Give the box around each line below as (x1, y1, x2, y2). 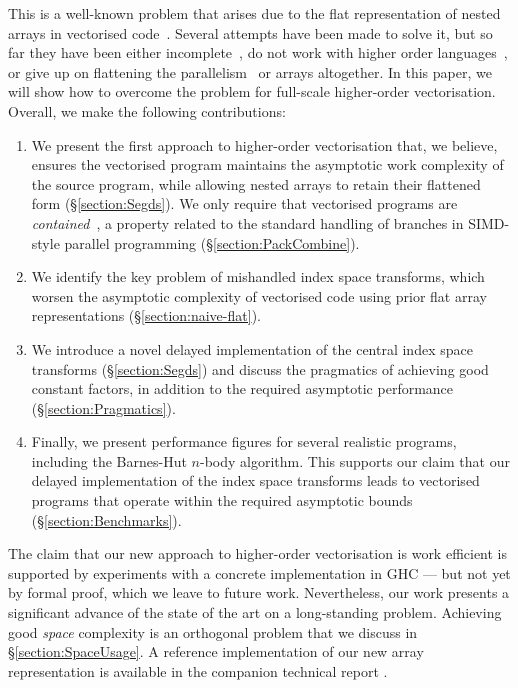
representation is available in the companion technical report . (8, 660, 388, 681)
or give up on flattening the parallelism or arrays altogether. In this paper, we (8, 61, 492, 82)
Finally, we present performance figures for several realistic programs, (31, 431, 457, 452)
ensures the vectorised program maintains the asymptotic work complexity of (31, 154, 504, 175)
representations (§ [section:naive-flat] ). (31, 305, 261, 326)
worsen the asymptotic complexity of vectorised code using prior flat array (31, 285, 487, 306)
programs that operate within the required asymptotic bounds (31, 490, 413, 511)
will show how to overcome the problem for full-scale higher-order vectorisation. (8, 81, 496, 102)
